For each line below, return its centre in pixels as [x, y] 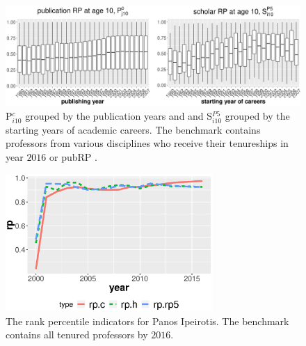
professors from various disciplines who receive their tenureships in [147, 143]
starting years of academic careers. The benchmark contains [133, 129]
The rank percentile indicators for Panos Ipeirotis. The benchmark [147, 321]
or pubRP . [73, 157]
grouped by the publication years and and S [119, 115]
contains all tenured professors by [77, 335]
